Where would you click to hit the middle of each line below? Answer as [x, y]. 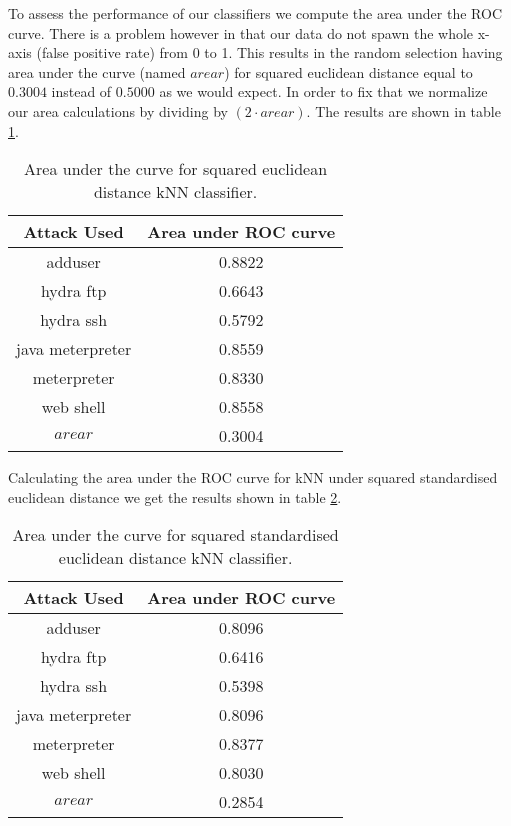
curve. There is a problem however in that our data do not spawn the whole [241, 32]
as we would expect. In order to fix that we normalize [323, 91]
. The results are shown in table [403, 110]
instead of [81, 91]
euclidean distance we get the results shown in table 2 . [175, 496]
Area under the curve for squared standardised [175, 535]
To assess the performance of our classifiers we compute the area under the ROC [255, 13]
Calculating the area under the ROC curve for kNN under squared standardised [253, 477]
